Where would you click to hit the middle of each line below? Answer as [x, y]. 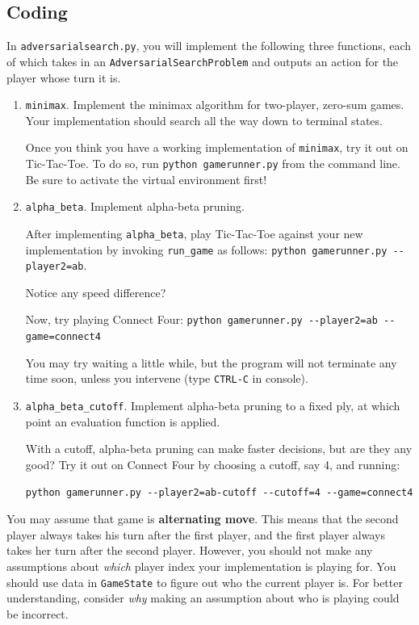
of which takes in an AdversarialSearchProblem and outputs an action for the [203, 61]
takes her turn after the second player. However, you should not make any [190, 550]
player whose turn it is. [64, 77]
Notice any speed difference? [96, 292]
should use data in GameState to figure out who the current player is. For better [205, 582]
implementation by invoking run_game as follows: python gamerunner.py [206, 249]
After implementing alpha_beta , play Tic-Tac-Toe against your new [194, 233]
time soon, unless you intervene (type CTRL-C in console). [167, 378]
